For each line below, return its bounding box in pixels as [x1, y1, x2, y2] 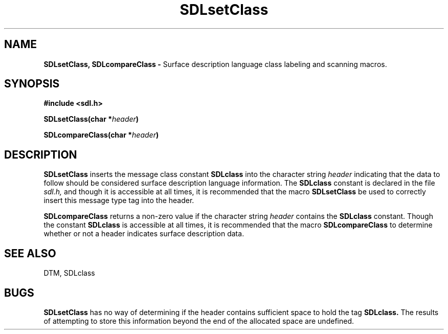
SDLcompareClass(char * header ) [43, 130, 159, 140]
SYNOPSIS [4, 77, 60, 91]
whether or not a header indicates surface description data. [43, 229, 244, 238]
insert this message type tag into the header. [43, 196, 194, 205]
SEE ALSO [4, 247, 56, 260]
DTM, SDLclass [43, 269, 95, 278]
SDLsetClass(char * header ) [43, 115, 139, 124]
